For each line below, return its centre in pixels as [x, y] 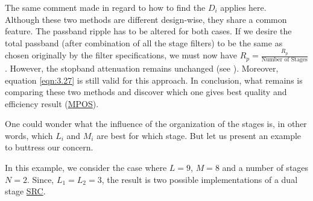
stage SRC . [25, 191]
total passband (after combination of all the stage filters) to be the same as [144, 42]
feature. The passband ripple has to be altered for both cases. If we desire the [148, 31]
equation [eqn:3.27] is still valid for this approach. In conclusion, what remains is [154, 80]
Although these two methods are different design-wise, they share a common [146, 19]
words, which [29, 135]
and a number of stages [265, 168]
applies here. [243, 7]
